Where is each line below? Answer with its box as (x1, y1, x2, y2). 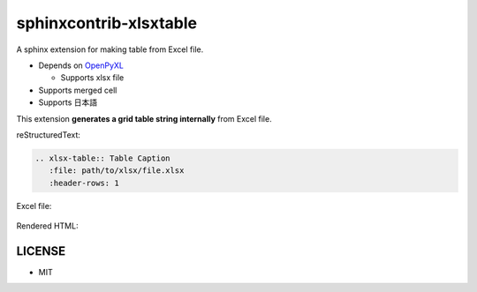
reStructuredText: (16, 129, 81, 140)
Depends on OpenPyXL (38, 60, 124, 71)
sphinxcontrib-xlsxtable (16, 13, 198, 33)
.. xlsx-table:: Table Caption (34, 153, 171, 163)
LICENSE (16, 243, 66, 258)
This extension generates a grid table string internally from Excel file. (16, 113, 273, 124)
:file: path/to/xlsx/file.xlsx (49, 166, 185, 176)
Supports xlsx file (60, 72, 125, 83)
